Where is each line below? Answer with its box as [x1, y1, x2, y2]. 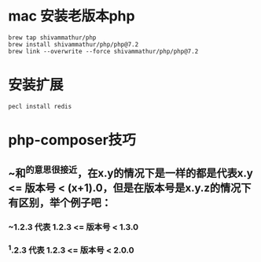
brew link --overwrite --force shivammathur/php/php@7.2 [8, 47, 199, 55]
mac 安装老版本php [8, 7, 135, 25]
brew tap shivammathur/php [8, 33, 97, 42]
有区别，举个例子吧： [8, 196, 112, 209]
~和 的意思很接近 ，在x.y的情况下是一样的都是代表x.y [8, 164, 253, 180]
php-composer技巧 [8, 131, 136, 149]
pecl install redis [8, 102, 72, 110]
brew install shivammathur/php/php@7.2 [8, 40, 139, 48]
